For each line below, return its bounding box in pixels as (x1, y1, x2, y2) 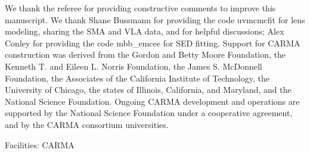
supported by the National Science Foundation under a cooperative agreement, (5, 107, 293, 119)
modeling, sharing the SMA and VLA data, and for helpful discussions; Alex (5, 25, 284, 38)
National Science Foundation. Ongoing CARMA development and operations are (5, 95, 300, 107)
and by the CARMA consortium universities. (5, 118, 169, 130)
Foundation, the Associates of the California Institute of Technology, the (5, 71, 269, 84)
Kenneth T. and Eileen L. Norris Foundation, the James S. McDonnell (5, 60, 262, 72)
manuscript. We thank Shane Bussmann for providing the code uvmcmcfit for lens (5, 13, 305, 26)
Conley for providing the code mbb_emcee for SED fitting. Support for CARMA (5, 36, 300, 49)
